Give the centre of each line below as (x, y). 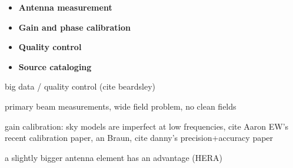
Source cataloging (55, 66)
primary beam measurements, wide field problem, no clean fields (121, 106)
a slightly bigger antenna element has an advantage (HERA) (114, 157)
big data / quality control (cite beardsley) (80, 86)
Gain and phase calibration (74, 27)
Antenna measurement (65, 7)
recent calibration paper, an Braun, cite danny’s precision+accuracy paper (139, 138)
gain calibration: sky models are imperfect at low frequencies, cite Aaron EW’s (147, 126)
